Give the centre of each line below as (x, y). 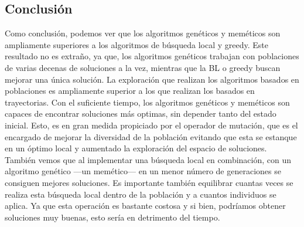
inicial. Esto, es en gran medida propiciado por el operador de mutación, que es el (151, 125)
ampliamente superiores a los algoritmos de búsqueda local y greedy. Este (136, 44)
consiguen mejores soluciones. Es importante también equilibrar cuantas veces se (149, 182)
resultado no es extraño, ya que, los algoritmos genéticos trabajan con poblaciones (152, 56)
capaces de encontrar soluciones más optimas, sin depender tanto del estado (141, 113)
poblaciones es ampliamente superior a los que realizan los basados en (130, 91)
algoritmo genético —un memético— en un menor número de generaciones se (143, 171)
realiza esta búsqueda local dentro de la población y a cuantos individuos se (141, 194)
